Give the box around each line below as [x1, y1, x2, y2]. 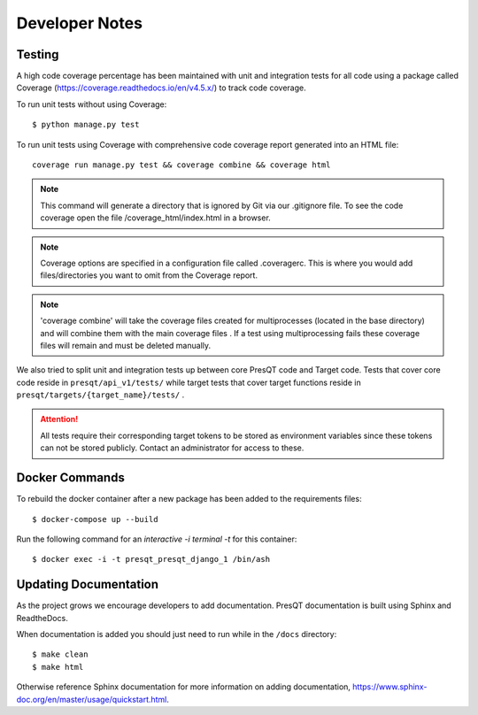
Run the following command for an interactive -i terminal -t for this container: [16, 534, 297, 544]
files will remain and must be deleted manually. [40, 340, 212, 350]
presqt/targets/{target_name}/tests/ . [16, 389, 185, 400]
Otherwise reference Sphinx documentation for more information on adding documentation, [16, 681, 351, 692]
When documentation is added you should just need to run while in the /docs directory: [16, 629, 337, 640]
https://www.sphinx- [352, 681, 428, 692]
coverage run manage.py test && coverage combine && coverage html [32, 160, 331, 170]
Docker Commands [16, 470, 126, 486]
